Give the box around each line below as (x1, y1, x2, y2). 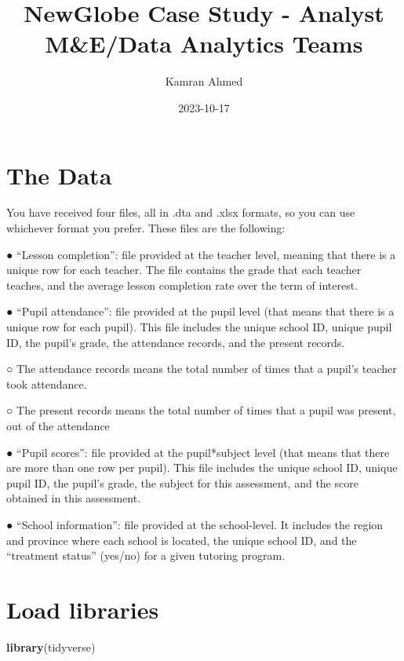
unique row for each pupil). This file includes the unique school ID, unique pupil (6, 319, 392, 334)
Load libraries (6, 593, 159, 625)
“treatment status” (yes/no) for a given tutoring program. (6, 547, 286, 564)
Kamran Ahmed (165, 73, 243, 89)
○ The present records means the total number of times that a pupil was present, (6, 402, 396, 418)
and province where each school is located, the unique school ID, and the (6, 531, 357, 548)
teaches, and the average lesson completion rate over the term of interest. (6, 276, 359, 293)
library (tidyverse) (6, 638, 96, 655)
